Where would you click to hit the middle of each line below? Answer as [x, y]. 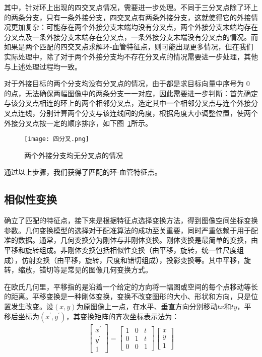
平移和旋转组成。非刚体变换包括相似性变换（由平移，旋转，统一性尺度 [120, 249]
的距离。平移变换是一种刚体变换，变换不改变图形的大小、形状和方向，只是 [127, 296]
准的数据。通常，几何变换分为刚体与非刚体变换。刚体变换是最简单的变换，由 [131, 240]
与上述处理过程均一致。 [43, 66]
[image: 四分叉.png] [57, 139]
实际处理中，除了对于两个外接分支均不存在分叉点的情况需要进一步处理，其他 [131, 56]
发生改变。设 [32, 306]
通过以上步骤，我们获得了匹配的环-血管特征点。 [83, 172]
